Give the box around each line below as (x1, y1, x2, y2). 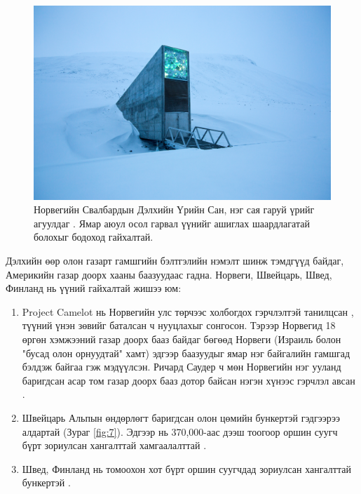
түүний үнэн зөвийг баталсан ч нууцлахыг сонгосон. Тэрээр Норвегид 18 (22, 318, 336, 333)
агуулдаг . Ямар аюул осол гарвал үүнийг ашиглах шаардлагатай (34, 215, 310, 230)
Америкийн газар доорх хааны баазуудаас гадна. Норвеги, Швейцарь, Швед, (6, 267, 332, 281)
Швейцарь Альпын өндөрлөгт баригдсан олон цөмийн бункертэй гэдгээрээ (22, 410, 341, 425)
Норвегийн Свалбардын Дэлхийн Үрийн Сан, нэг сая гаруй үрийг (34, 202, 315, 217)
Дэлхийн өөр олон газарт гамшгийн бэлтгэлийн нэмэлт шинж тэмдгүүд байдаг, (6, 253, 344, 267)
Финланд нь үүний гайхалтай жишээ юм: (6, 281, 182, 295)
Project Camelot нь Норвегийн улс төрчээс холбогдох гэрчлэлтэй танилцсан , (22, 304, 354, 319)
